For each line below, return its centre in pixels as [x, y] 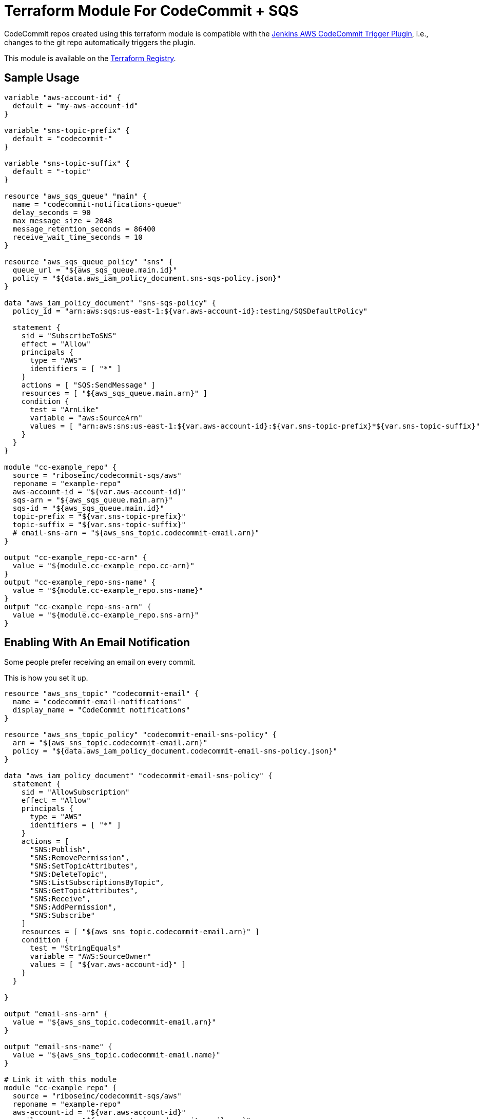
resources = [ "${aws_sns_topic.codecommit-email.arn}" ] [140, 932]
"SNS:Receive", [60, 899]
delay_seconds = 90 [52, 212]
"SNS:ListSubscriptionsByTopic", [97, 883]
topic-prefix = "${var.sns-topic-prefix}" [99, 516]
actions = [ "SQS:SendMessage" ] [89, 385]
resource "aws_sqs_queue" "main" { [76, 196]
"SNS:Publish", [60, 850]
